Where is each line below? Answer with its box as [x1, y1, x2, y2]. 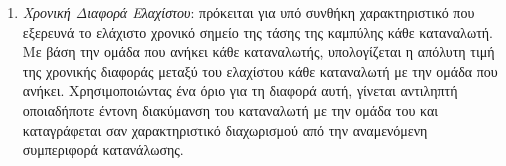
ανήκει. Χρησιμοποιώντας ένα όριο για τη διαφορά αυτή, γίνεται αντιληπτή [22, 80, 458, 101]
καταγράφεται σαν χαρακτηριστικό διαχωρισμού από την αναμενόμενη [22, 119, 428, 140]
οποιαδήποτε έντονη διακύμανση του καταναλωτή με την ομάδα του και [22, 99, 439, 120]
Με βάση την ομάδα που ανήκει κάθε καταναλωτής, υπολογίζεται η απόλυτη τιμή [22, 41, 495, 62]
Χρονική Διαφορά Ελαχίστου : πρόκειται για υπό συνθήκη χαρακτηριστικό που [22, 2, 475, 22]
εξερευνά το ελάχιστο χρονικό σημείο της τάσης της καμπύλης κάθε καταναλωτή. [22, 21, 493, 42]
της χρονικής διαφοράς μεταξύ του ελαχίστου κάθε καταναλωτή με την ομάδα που [22, 60, 498, 81]
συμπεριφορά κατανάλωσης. [22, 139, 184, 160]
